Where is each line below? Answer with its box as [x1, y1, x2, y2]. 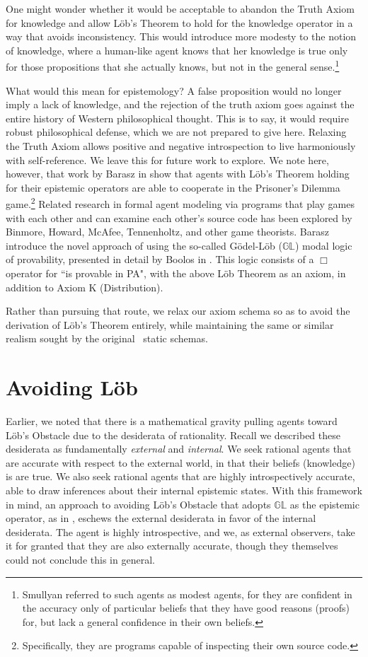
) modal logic [294, 238, 352, 252]
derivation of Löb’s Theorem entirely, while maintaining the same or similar [6, 317, 334, 332]
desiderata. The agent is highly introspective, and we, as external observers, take [6, 524, 355, 539]
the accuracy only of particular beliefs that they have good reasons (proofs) [22, 600, 350, 615]
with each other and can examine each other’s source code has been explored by [6, 210, 352, 225]
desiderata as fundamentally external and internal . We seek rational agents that [6, 441, 352, 456]
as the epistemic [289, 496, 360, 511]
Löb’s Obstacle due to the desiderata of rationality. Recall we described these [6, 427, 340, 442]
